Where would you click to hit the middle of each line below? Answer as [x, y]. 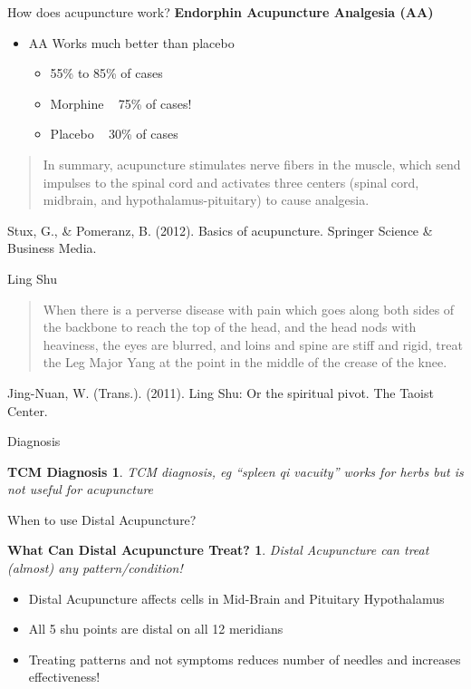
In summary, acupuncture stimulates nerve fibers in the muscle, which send [252, 164]
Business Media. [52, 248]
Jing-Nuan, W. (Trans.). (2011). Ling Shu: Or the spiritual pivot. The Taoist [221, 392]
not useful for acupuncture [81, 489]
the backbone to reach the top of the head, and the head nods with [230, 327]
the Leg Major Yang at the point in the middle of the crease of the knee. [245, 362]
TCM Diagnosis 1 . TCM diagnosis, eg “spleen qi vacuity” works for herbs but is [235, 471]
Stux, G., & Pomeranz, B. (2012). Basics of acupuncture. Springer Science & [220, 230]
